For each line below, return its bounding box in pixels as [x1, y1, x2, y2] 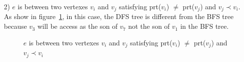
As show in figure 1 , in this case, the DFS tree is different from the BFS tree [4, 11, 234, 21]
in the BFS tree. [180, 21, 229, 31]
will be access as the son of [37, 21, 118, 31]
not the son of [128, 21, 170, 31]
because [4, 21, 27, 31]
